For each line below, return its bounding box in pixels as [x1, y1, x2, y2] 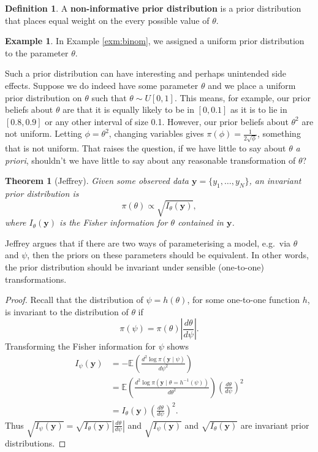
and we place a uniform [208, 79, 296, 91]
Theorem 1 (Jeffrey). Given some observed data [5, 174, 189, 187]
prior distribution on [5, 91, 82, 104]
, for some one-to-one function [187, 293, 300, 306]
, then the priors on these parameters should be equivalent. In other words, [27, 248, 309, 261]
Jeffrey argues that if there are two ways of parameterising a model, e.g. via [5, 236, 291, 249]
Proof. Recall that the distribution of [5, 293, 143, 306]
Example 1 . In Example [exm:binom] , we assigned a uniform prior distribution [5, 34, 305, 47]
